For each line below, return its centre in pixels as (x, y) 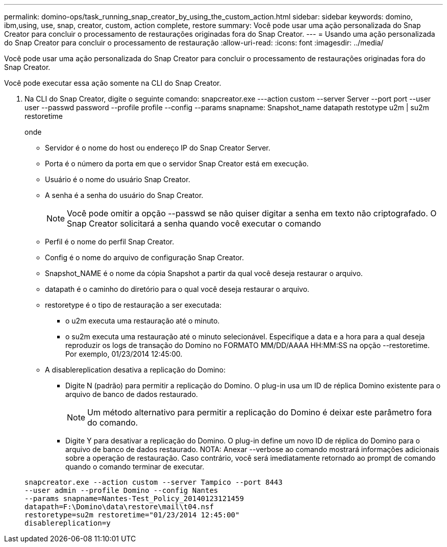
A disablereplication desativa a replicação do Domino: (135, 370)
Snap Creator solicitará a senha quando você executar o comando (194, 223)
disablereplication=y (68, 523)
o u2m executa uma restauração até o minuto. (143, 321)
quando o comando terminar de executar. (135, 467)
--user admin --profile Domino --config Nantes (121, 490)
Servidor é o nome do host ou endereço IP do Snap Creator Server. (158, 148)
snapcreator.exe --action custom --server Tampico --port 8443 (154, 482)
